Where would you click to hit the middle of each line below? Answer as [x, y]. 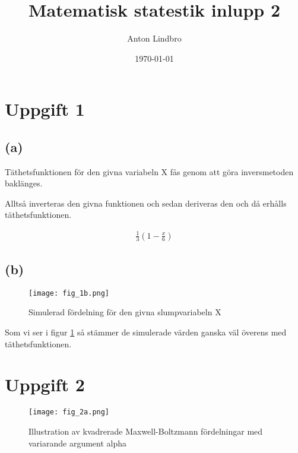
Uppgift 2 [45, 384]
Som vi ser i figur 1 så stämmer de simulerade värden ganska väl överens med [146, 332]
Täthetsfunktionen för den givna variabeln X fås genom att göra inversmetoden [149, 171]
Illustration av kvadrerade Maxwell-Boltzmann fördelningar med [146, 431]
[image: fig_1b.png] [69, 293]
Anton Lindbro [154, 38]
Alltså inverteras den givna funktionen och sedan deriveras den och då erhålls [146, 203]
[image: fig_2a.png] [69, 412]
